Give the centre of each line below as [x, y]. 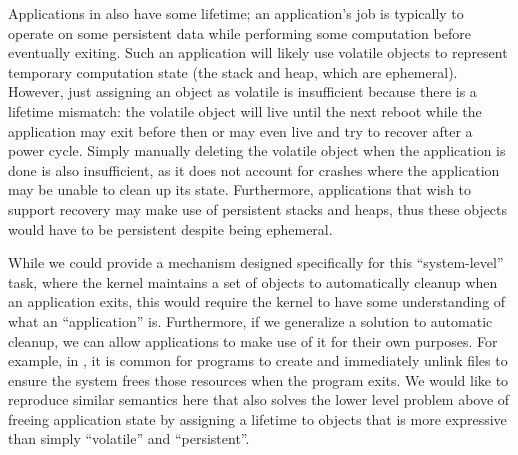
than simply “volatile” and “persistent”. [129, 438]
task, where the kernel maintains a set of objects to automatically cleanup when [253, 281]
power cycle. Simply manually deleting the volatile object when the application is [257, 150]
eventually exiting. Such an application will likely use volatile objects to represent [258, 52]
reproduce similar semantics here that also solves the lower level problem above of [259, 399]
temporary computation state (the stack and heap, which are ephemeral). [233, 71]
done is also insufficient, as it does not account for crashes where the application [254, 169]
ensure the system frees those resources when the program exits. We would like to [258, 379]
